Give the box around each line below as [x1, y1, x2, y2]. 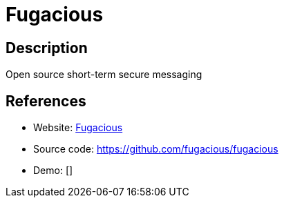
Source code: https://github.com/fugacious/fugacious [33, 143, 278, 155]
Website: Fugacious [33, 122, 123, 134]
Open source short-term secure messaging [6, 68, 202, 81]
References [6, 92, 86, 110]
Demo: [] [33, 164, 73, 177]
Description [6, 39, 88, 57]
